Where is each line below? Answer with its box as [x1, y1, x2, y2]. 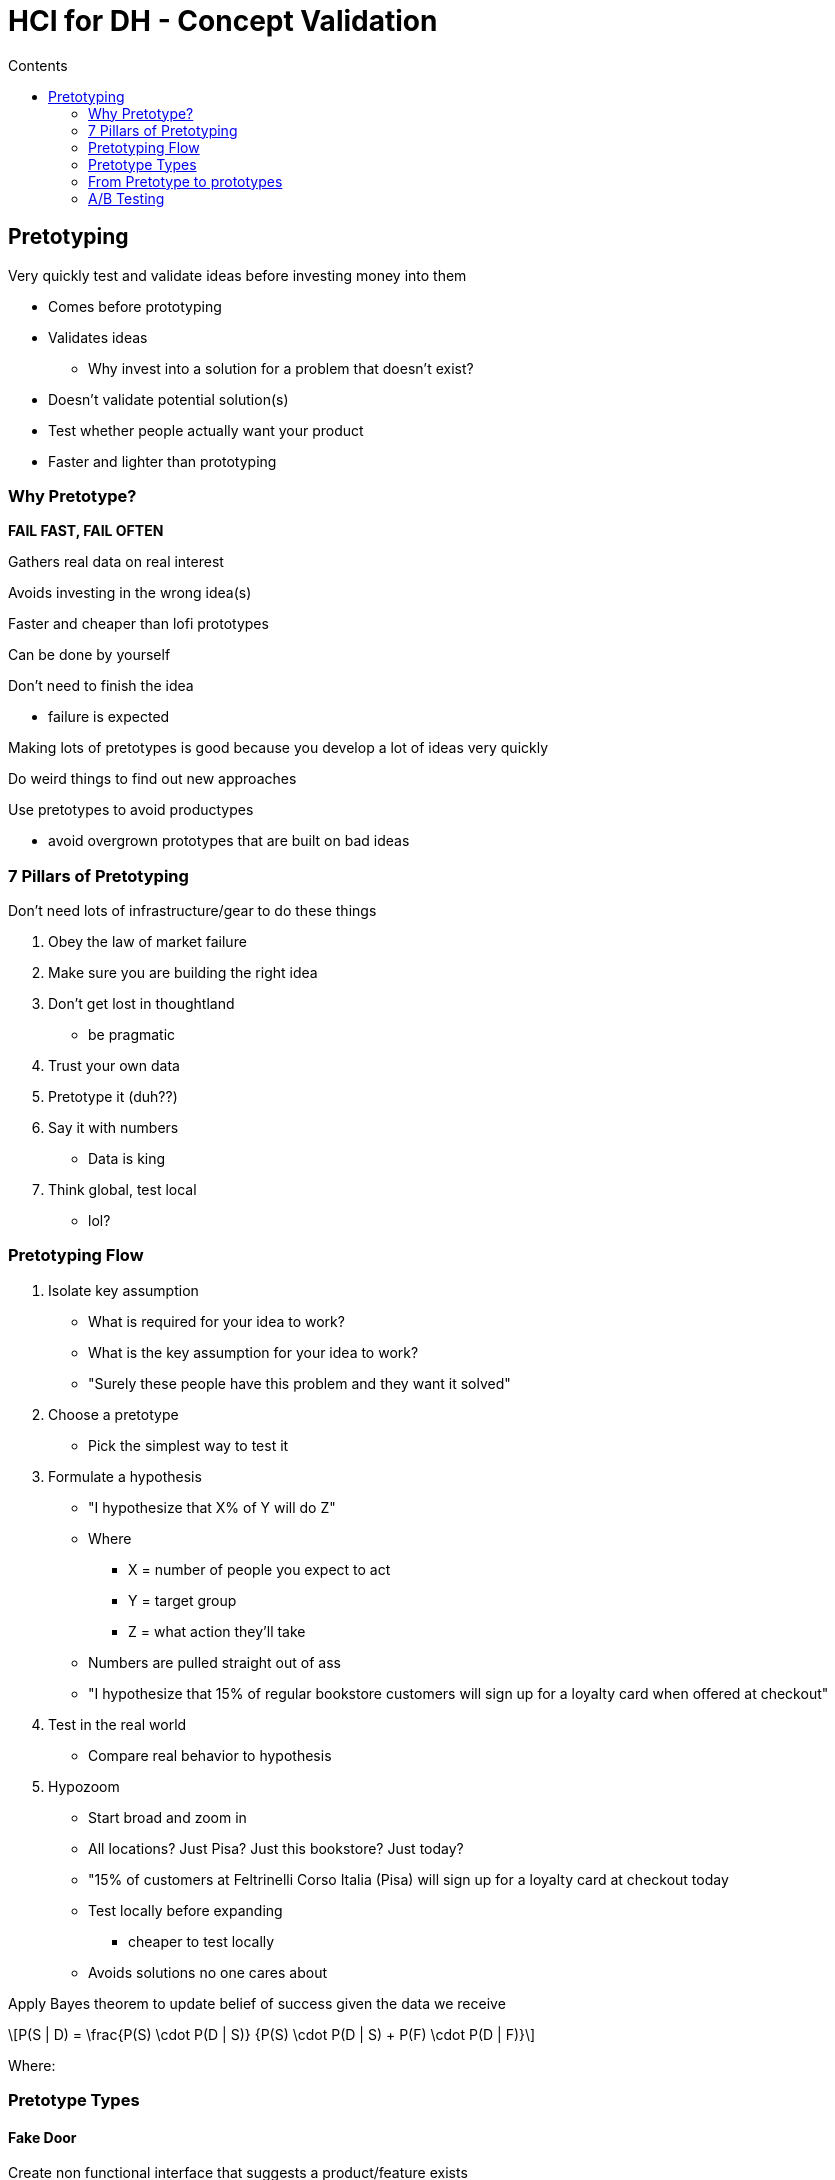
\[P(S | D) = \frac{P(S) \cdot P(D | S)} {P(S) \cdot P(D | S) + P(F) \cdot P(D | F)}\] [8, 2025, 536, 2043]
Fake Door [8, 2128, 77, 2146]
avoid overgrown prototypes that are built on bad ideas [48, 832, 410, 850]
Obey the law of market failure [48, 933, 247, 951]
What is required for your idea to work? [88, 1312, 345, 1330]
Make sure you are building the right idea [48, 964, 318, 982]
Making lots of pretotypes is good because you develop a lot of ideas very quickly [8, 739, 549, 757]
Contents [8, 56, 68, 74]
